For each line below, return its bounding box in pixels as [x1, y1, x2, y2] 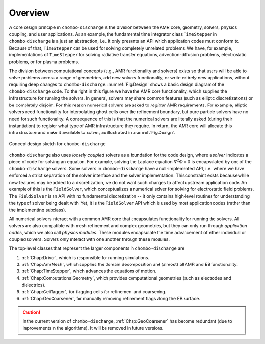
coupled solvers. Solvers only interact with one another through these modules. [9, 236, 170, 242]
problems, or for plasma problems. [9, 59, 79, 65]
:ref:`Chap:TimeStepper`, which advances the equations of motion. [21, 268, 157, 274]
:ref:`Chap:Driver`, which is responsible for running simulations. [21, 254, 150, 260]
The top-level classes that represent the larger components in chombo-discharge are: [9, 245, 186, 251]
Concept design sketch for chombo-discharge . [9, 140, 107, 147]
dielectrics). [21, 282, 46, 288]
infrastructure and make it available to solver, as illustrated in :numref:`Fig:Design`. [9, 130, 176, 135]
